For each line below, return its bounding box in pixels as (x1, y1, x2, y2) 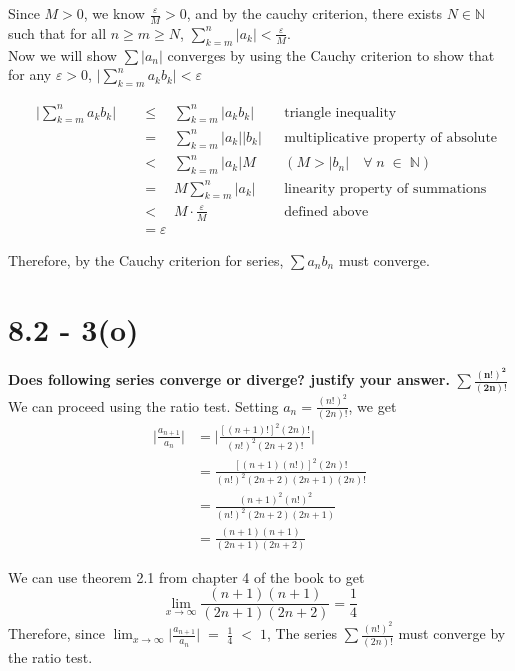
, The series (266, 623, 338, 644)
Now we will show (8, 44, 117, 65)
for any (8, 64, 52, 85)
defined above (284, 204, 369, 219)
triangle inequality (284, 105, 397, 120)
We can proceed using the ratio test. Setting (8, 395, 279, 416)
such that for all (8, 22, 107, 43)
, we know (83, 3, 145, 23)
